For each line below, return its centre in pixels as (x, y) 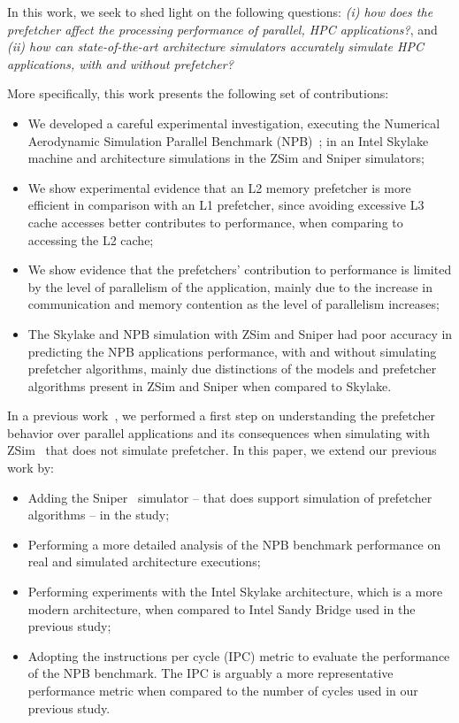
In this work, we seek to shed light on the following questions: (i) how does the (220, 12)
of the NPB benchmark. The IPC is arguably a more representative (210, 673)
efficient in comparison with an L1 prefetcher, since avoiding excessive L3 (226, 205)
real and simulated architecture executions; (144, 561)
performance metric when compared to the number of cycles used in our (223, 690)
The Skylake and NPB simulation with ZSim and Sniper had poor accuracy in (240, 333)
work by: (31, 468)
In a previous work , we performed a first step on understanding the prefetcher (222, 415)
